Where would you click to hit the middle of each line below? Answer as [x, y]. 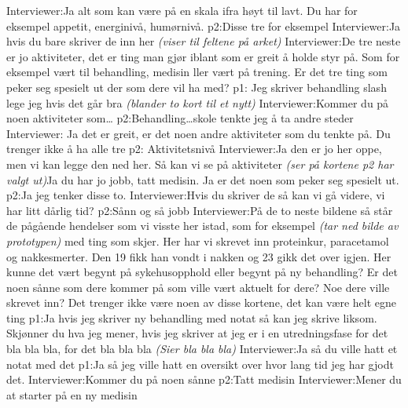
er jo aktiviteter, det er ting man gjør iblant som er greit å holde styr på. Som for [203, 56]
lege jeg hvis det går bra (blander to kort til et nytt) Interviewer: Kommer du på [198, 102]
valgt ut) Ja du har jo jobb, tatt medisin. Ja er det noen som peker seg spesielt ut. [203, 179]
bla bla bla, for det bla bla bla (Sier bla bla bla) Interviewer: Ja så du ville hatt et [202, 349]
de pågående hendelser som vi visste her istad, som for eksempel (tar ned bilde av [202, 226]
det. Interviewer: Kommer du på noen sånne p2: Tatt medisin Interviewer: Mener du [204, 379]
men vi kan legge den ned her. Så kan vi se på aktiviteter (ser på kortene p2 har [200, 164]
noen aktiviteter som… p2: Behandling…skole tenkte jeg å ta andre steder [180, 118]
